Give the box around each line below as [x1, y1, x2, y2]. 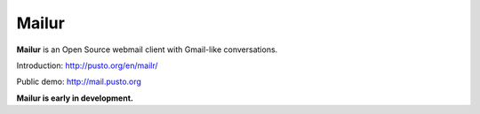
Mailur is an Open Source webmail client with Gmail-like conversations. [16, 44, 278, 55]
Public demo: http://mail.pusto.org [16, 76, 142, 87]
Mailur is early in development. [16, 93, 133, 103]
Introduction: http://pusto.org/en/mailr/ [16, 60, 159, 71]
